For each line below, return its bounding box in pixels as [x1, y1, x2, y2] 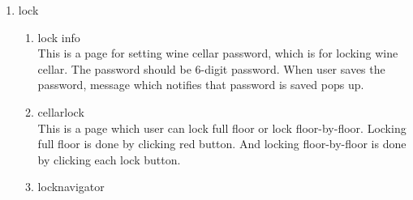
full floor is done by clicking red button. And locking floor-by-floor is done [37, 135, 407, 152]
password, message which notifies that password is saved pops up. [37, 76, 364, 93]
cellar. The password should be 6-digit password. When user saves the [37, 60, 385, 77]
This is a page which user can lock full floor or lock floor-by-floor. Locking [37, 119, 407, 136]
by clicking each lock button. [37, 151, 181, 168]
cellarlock [37, 103, 84, 120]
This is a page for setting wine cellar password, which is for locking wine [37, 45, 398, 62]
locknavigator [37, 178, 105, 195]
